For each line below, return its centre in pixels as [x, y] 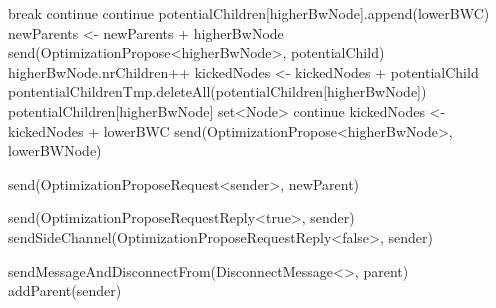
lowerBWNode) [55, 150]
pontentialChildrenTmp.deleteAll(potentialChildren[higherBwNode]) [217, 91]
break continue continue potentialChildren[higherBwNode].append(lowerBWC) [249, 13]
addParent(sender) [65, 290]
